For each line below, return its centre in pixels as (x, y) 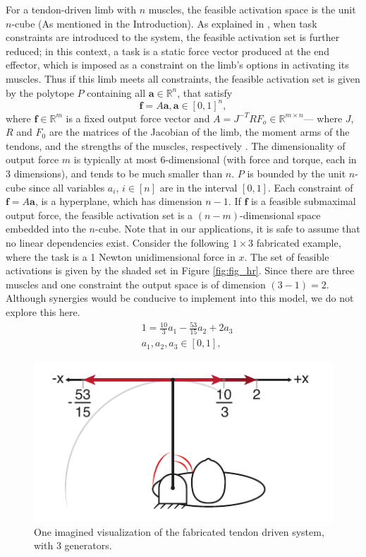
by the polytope (40, 92)
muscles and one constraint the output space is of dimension (136, 284)
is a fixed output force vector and (138, 118)
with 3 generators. (73, 545)
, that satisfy (205, 92)
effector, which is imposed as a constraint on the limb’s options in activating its (177, 65)
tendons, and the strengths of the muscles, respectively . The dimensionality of (176, 145)
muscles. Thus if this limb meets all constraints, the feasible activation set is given (183, 78)
